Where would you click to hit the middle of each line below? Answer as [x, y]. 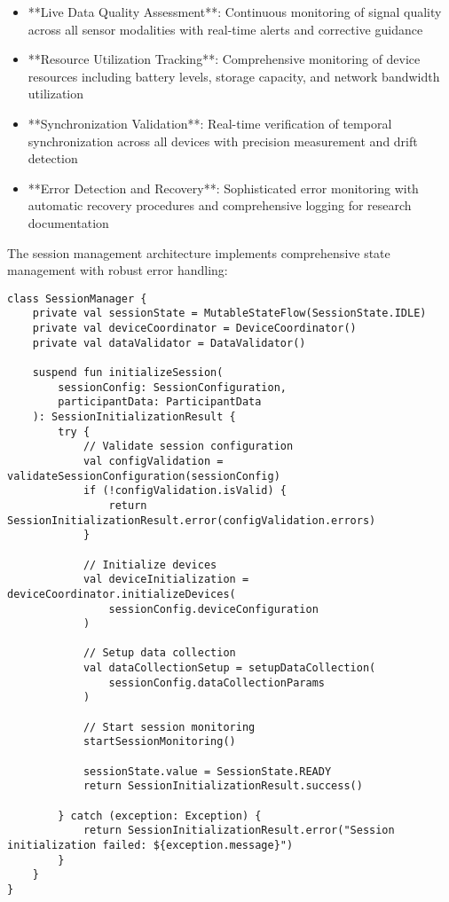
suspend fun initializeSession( [128, 373]
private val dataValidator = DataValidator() [169, 343]
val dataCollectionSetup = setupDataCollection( [229, 668]
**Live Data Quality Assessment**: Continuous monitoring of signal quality [235, 12]
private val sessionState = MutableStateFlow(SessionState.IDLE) [229, 314]
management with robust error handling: [118, 270]
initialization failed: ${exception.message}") [150, 845]
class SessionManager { [77, 298]
